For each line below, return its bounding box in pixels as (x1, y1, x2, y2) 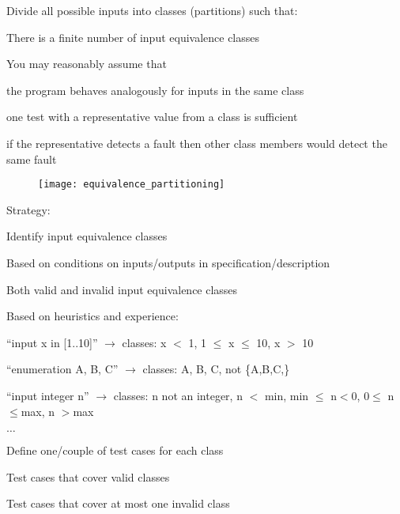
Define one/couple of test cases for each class (6, 442, 224, 459)
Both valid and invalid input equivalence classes (6, 281, 238, 297)
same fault (6, 150, 57, 167)
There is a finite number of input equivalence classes (6, 28, 260, 45)
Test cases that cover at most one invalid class (6, 495, 230, 512)
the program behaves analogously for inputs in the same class (6, 81, 304, 98)
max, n (21, 403, 55, 419)
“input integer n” (6, 387, 89, 403)
